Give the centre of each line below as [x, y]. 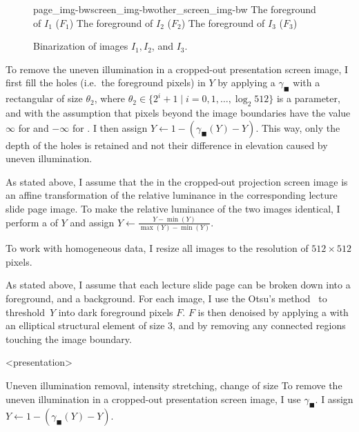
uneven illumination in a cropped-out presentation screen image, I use [153, 399]
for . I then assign [110, 127]
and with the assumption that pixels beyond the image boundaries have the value [178, 112]
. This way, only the [298, 127]
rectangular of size [44, 98]
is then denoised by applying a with [273, 312]
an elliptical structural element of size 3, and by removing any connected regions [176, 325]
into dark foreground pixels [116, 312]
